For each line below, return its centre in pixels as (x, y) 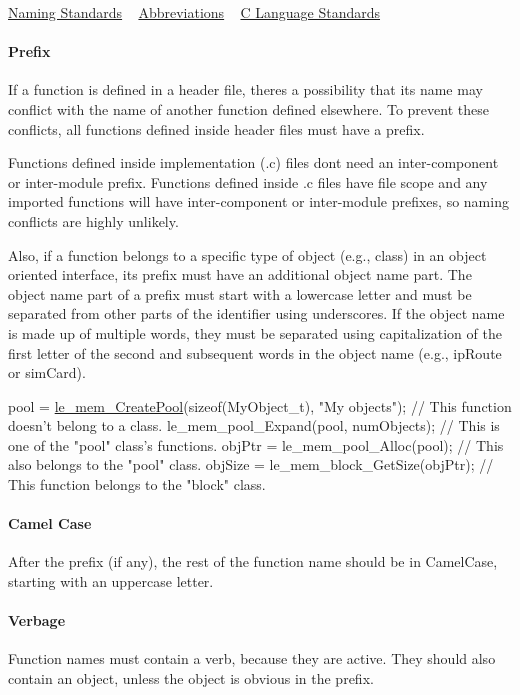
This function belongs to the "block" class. (137, 484)
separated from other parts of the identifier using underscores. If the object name (256, 313)
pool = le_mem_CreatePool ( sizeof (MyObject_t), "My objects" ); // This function (260, 405)
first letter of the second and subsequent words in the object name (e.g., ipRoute (255, 352)
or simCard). (47, 372)
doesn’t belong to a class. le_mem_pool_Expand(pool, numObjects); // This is (254, 425)
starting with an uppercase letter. (111, 581)
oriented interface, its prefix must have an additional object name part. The (240, 274)
